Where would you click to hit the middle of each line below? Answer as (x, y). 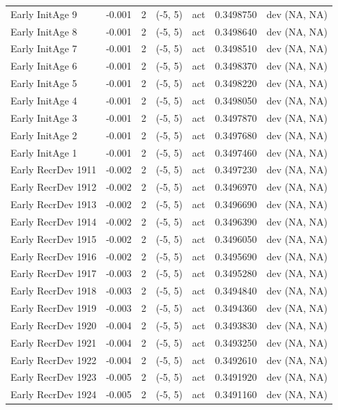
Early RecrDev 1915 (54, 238)
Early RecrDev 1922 (54, 360)
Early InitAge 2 (44, 135)
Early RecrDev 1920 (54, 325)
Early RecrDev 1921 (54, 342)
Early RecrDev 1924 (54, 394)
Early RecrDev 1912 (54, 187)
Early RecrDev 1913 (54, 204)
